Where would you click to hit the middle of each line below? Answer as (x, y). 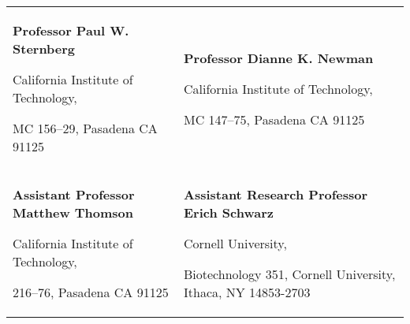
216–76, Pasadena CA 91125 (91, 292)
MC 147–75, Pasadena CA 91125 (274, 119)
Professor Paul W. (71, 30)
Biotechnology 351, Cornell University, (290, 274)
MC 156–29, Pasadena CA (85, 128)
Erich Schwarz (229, 212)
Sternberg (44, 48)
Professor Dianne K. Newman (279, 58)
